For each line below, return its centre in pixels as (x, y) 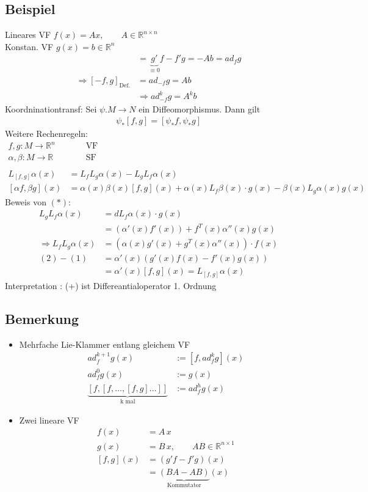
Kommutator (184, 485)
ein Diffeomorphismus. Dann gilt (200, 108)
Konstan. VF (29, 46)
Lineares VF (28, 35)
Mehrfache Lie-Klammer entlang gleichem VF (105, 344)
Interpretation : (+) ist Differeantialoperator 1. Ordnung (111, 285)
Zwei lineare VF (49, 420)
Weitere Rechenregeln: (46, 134)
